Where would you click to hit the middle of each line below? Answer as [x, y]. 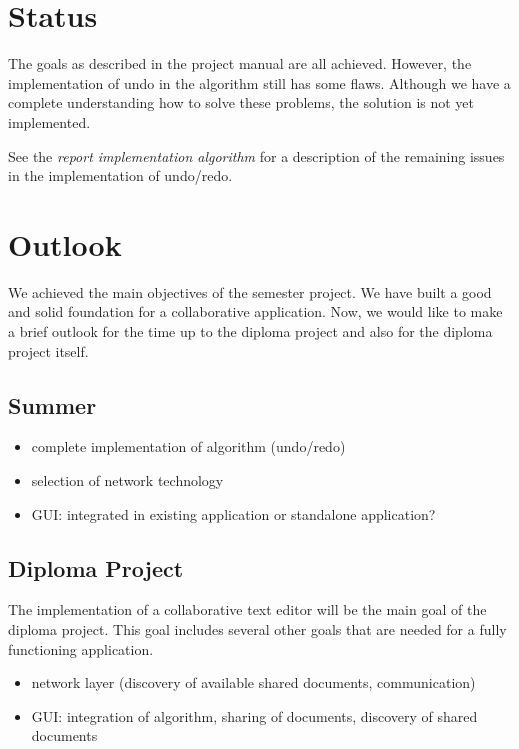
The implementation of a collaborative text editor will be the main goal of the [247, 609]
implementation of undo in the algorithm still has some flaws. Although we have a [259, 82]
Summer [52, 404]
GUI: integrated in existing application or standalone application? [233, 513]
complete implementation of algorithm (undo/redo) [188, 446]
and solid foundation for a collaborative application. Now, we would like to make [255, 311]
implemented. [49, 121]
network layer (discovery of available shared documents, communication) [253, 682]
